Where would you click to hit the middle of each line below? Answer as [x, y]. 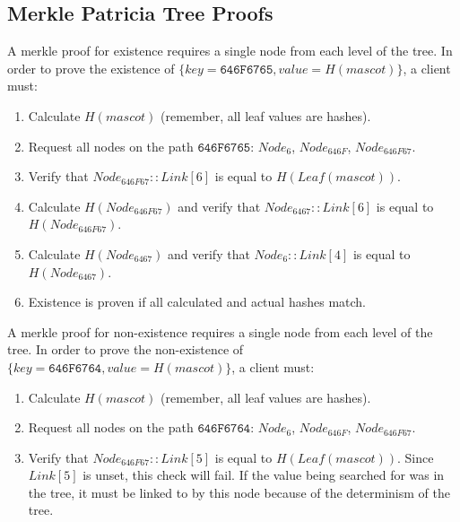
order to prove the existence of [91, 68]
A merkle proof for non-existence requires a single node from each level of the [220, 331]
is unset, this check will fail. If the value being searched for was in [264, 475]
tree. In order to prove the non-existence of [126, 349]
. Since [416, 457]
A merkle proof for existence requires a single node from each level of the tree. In [230, 51]
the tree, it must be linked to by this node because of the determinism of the [239, 492]
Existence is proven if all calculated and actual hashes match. [197, 302]
